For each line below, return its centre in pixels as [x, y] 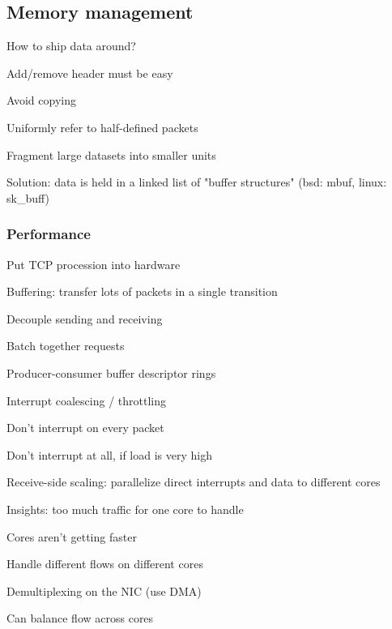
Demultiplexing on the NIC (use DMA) [104, 590]
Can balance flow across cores [80, 618]
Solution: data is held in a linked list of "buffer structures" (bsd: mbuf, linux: [197, 182]
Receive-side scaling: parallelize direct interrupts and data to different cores [194, 482]
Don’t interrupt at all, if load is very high [109, 454]
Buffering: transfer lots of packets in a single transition [142, 291]
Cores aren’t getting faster [72, 536]
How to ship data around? [71, 46]
